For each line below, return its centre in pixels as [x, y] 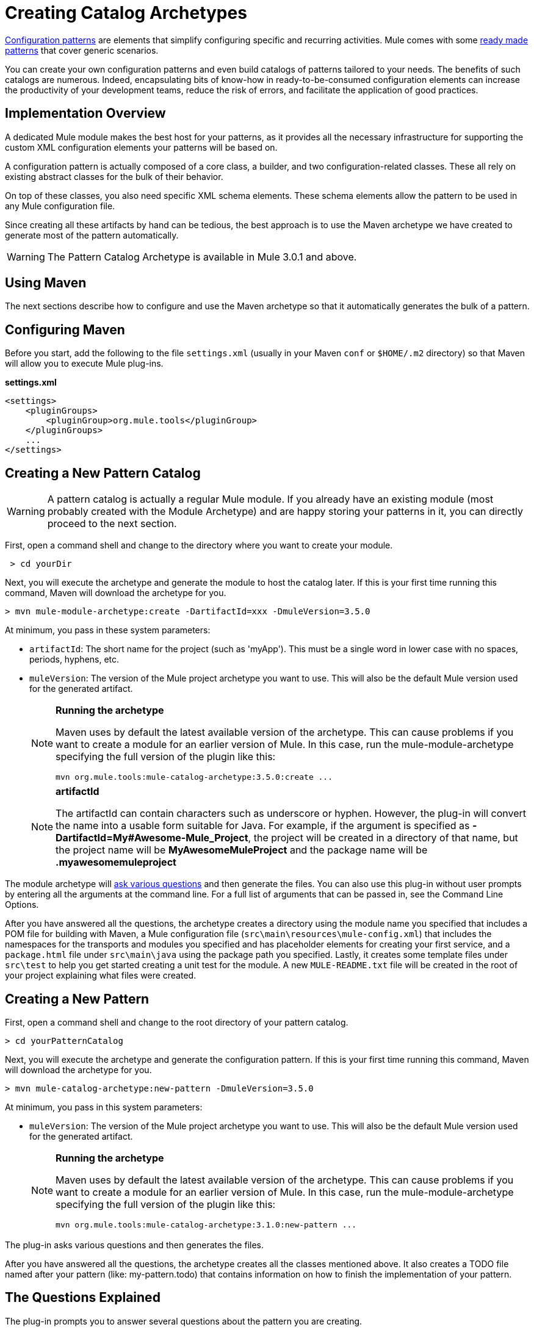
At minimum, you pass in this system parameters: [104, 1107]
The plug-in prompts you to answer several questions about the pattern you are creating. [184, 1321]
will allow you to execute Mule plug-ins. [84, 364]
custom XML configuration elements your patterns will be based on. [141, 147]
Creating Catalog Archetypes [126, 13]
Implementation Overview [85, 113]
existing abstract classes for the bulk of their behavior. [114, 176]
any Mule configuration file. [60, 206]
